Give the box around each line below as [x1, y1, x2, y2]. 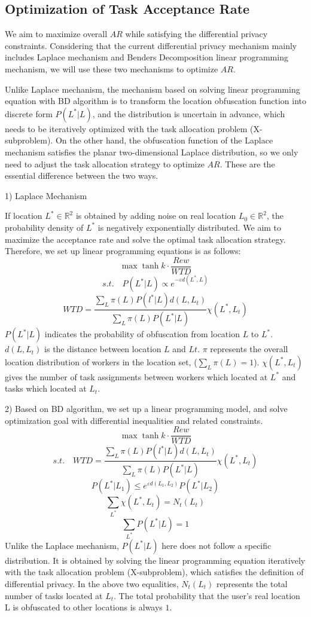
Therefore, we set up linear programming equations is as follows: [5, 245, 241, 257]
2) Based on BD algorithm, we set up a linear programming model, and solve [5, 402, 288, 414]
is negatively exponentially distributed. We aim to [97, 221, 282, 233]
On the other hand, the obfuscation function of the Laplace [55, 134, 273, 146]
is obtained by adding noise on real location [75, 209, 236, 222]
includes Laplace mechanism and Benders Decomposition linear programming [5, 51, 288, 63]
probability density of [5, 221, 84, 233]
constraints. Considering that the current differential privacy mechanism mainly [5, 39, 297, 51]
